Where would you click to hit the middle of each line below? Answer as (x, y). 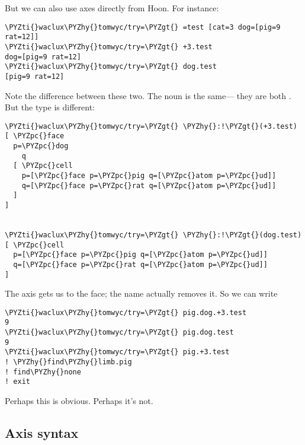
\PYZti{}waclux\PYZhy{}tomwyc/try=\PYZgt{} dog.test (111, 67)
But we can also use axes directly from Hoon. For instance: (112, 8)
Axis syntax (42, 433)
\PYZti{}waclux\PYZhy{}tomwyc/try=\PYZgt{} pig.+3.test (117, 352)
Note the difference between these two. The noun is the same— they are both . (148, 95)
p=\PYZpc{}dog (41, 146)
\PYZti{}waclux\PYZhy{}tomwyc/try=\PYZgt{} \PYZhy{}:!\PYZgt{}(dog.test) (153, 235)
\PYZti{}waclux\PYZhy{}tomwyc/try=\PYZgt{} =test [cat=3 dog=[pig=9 (143, 27)
